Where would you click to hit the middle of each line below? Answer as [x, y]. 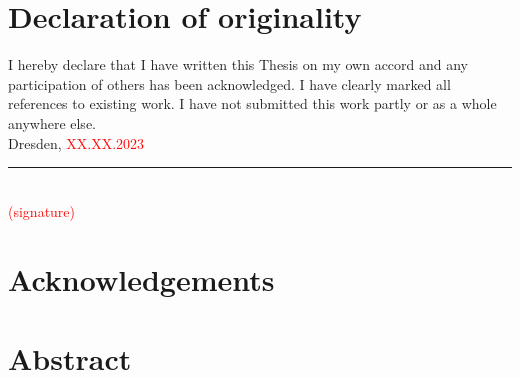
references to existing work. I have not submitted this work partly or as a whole [252, 103]
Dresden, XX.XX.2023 [76, 142]
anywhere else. [52, 122]
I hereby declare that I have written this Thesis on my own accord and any [238, 64]
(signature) [42, 210]
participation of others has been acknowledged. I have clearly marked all [229, 83]
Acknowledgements [141, 279]
